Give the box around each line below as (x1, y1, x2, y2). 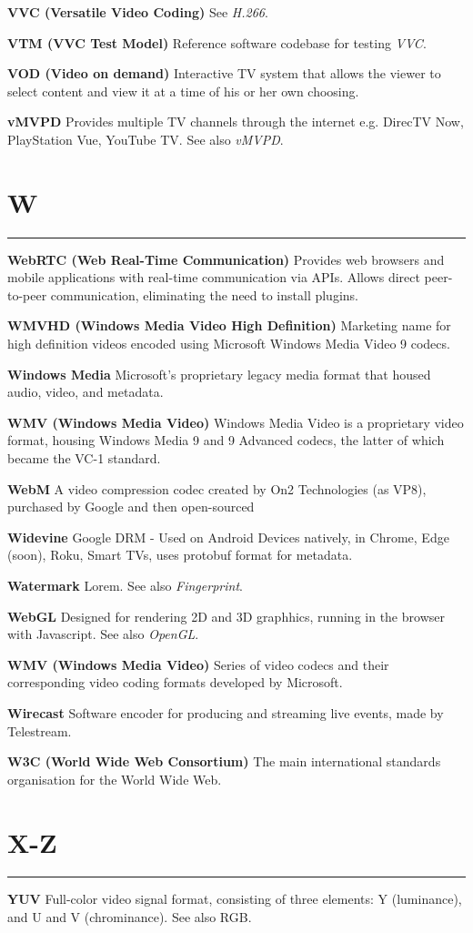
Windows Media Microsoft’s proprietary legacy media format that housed (7, 364, 431, 383)
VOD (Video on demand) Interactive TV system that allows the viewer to (7, 64, 441, 83)
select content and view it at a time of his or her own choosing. (7, 81, 359, 100)
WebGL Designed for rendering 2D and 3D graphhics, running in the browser (7, 606, 445, 625)
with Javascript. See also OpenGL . (7, 624, 199, 644)
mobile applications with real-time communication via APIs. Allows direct (7, 268, 420, 287)
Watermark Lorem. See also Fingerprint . (7, 576, 243, 594)
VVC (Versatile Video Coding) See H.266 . (7, 3, 268, 21)
